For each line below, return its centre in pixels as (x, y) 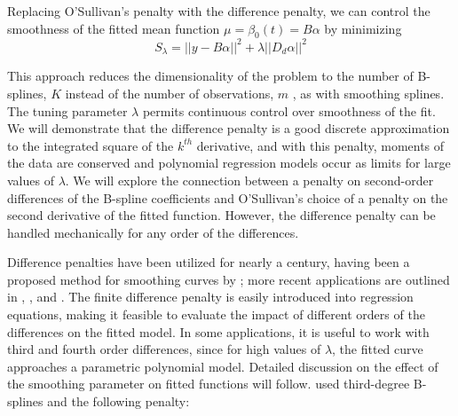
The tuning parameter (67, 110)
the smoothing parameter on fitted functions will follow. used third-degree (209, 384)
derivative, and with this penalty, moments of (320, 145)
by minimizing (363, 28)
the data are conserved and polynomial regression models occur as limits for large (229, 163)
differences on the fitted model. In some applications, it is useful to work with (218, 331)
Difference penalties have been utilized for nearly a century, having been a (209, 262)
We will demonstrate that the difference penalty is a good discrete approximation (229, 128)
